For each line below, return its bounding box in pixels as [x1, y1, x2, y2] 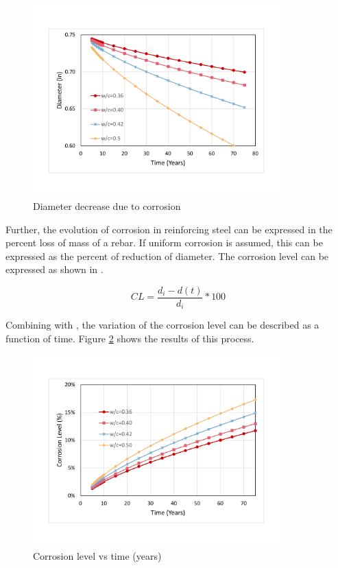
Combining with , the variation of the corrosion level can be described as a [5, 318, 319, 332]
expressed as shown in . [5, 262, 104, 276]
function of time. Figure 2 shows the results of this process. [5, 331, 254, 346]
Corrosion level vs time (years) [33, 548, 162, 563]
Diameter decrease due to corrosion [33, 198, 181, 213]
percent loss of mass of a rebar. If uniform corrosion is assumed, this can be [5, 235, 323, 250]
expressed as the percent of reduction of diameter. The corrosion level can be [5, 248, 329, 263]
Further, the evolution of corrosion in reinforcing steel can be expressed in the [5, 222, 333, 236]
